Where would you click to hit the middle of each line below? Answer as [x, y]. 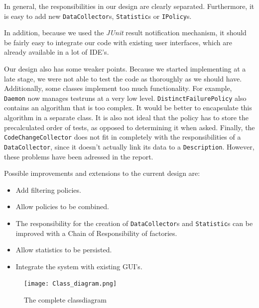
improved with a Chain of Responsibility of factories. [96, 233]
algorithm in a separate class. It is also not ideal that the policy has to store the [127, 117]
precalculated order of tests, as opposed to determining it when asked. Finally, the [129, 127]
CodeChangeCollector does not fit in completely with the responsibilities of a [123, 137]
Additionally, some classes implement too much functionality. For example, [118, 88]
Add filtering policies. [48, 190]
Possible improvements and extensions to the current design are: [102, 173]
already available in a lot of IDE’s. [57, 52]
